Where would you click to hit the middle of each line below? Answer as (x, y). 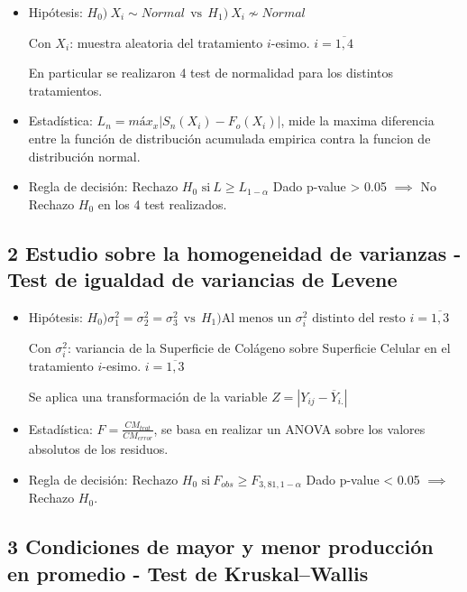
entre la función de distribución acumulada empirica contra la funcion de (229, 138)
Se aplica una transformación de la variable (148, 396)
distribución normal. (84, 156)
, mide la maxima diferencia (357, 120)
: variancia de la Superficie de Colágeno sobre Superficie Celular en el (259, 348)
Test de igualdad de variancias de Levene (202, 279)
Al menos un (256, 318)
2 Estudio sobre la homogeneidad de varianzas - (234, 252)
